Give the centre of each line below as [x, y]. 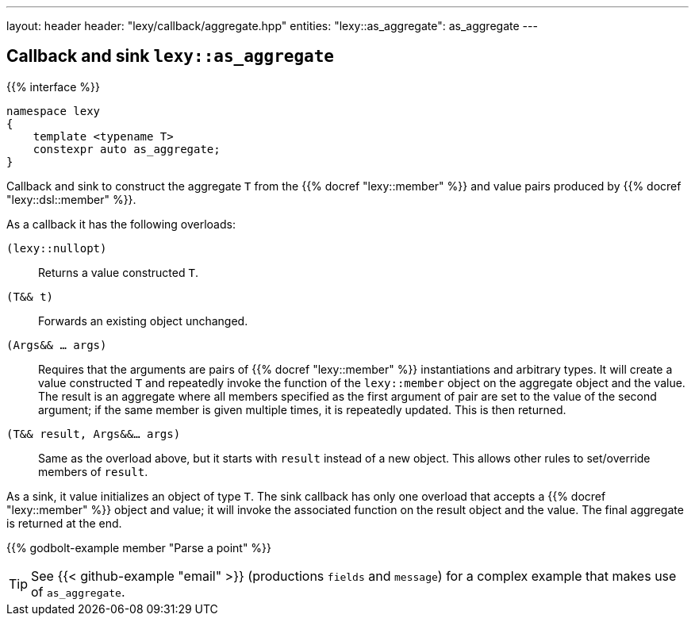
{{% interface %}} [53, 86]
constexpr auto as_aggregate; [127, 149]
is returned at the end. [64, 523]
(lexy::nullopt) [57, 248]
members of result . [93, 471]
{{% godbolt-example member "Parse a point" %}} [139, 547]
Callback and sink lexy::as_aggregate [170, 56]
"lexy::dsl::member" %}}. [71, 199]
